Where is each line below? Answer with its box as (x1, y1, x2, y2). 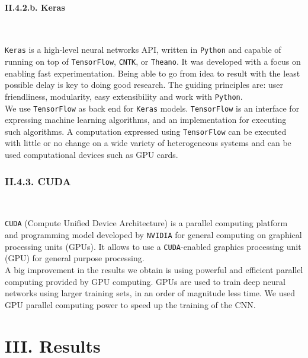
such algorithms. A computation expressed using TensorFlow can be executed (5, 125, 287, 137)
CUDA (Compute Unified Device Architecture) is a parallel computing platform (5, 217, 288, 229)
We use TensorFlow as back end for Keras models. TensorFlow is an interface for (5, 102, 300, 114)
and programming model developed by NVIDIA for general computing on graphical (5, 229, 302, 241)
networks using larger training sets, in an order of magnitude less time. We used (5, 287, 295, 299)
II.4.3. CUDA (5, 173, 71, 188)
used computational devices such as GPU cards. (5, 148, 178, 161)
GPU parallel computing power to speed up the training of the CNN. (5, 298, 256, 311)
